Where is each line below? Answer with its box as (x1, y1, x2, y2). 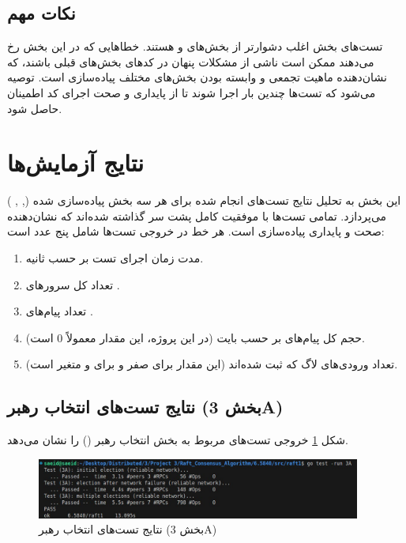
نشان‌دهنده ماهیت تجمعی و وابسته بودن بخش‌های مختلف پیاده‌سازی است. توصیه (7, 69, 387, 85)
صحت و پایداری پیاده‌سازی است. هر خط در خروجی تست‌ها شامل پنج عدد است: (7, 223, 385, 239)
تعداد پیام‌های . (25, 303, 93, 319)
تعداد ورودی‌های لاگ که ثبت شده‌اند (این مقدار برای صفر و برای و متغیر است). (25, 356, 398, 372)
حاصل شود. (7, 100, 62, 116)
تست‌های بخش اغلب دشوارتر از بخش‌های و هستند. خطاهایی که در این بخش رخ (7, 38, 383, 55)
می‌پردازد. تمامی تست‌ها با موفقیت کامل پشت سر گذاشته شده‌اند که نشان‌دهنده (7, 207, 387, 224)
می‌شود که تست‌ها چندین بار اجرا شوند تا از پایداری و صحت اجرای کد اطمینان (7, 84, 376, 100)
